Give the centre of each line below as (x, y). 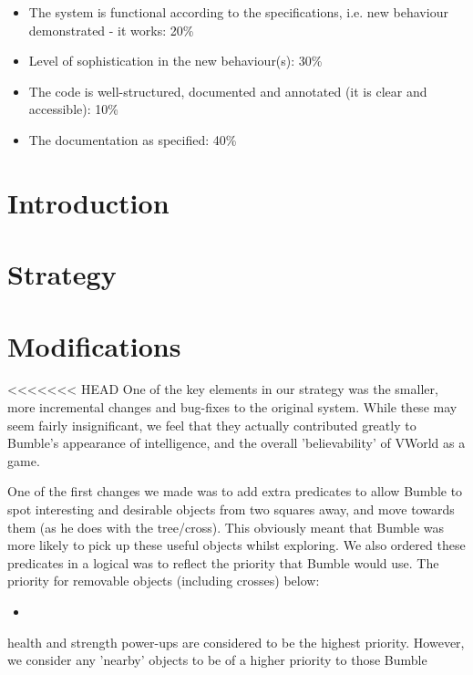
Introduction (88, 202)
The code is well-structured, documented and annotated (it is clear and (228, 91)
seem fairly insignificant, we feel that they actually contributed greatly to (212, 425)
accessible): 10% (73, 109)
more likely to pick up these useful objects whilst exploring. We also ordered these (236, 545)
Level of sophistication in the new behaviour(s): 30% (175, 61)
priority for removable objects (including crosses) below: (164, 581)
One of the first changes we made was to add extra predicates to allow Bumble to (235, 491)
